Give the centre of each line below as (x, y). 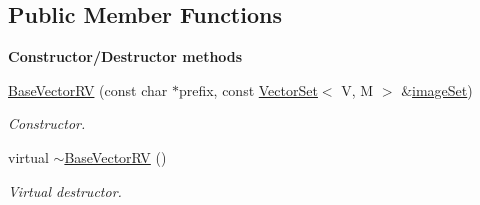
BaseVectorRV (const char (88, 89)
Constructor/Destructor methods (125, 56)
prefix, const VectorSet (248, 89)
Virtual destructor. (65, 190)
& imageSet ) (437, 89)
